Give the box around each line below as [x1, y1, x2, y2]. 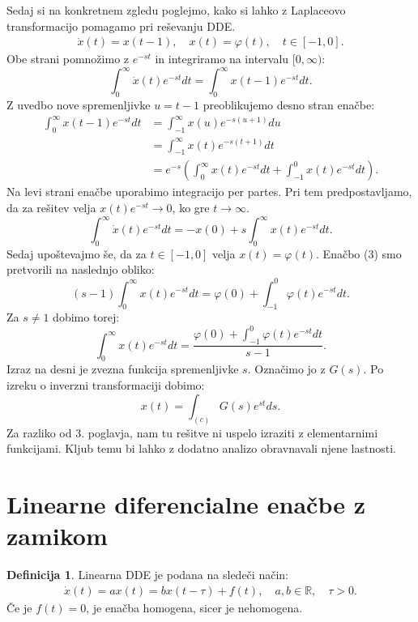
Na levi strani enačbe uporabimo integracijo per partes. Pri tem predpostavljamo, [6, 183, 412, 200]
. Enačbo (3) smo [316, 245, 402, 262]
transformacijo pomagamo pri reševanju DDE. [6, 17, 236, 34]
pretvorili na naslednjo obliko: [6, 261, 155, 278]
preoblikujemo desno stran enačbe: [203, 96, 375, 113]
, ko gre [172, 198, 210, 215]
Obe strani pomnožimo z [6, 50, 130, 67]
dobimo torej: [53, 309, 120, 326]
